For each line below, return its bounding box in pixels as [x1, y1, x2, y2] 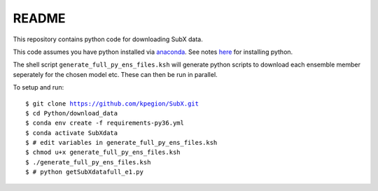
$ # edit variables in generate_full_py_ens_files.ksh [25, 139, 218, 147]
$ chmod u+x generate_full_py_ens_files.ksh [25, 148, 181, 157]
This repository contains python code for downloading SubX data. [13, 35, 203, 43]
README [13, 10, 66, 26]
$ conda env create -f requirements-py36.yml [25, 119, 185, 127]
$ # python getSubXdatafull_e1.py [25, 168, 143, 176]
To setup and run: [13, 83, 64, 92]
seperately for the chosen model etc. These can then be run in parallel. [13, 70, 218, 78]
